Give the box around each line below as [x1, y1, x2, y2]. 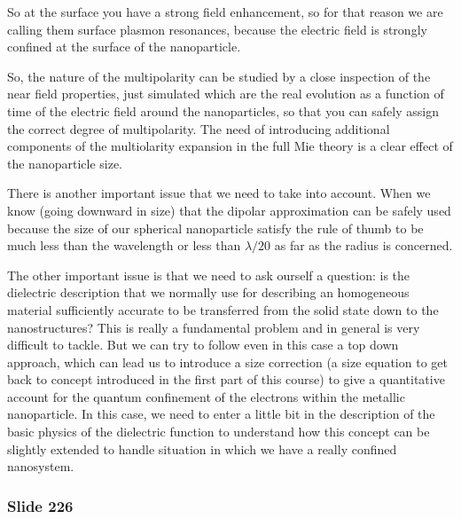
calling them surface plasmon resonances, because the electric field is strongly [7, 20, 427, 38]
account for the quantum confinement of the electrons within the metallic [7, 387, 405, 405]
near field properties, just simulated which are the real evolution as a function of [7, 84, 444, 103]
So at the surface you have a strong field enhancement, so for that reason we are [7, 3, 443, 20]
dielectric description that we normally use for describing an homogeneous [7, 283, 410, 302]
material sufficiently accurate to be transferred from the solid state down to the [7, 300, 439, 318]
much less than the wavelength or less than [7, 236, 241, 255]
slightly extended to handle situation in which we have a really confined [7, 439, 397, 458]
